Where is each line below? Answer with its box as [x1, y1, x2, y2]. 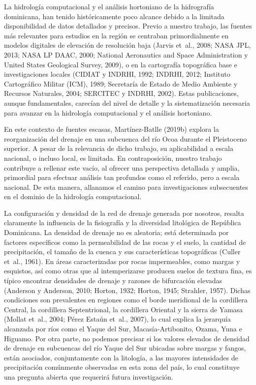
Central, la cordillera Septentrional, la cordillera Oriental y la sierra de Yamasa [4, 304, 243, 314]
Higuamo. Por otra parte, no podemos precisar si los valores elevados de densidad [4, 333, 250, 343]
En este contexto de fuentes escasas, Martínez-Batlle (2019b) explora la [4, 124, 219, 134]
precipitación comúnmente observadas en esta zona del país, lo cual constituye [4, 362, 240, 372]
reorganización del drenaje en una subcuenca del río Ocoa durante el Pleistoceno [4, 133, 247, 144]
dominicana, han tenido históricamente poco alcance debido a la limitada [4, 11, 224, 21]
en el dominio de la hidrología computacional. [4, 191, 142, 202]
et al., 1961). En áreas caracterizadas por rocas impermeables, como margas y [4, 256, 240, 266]
